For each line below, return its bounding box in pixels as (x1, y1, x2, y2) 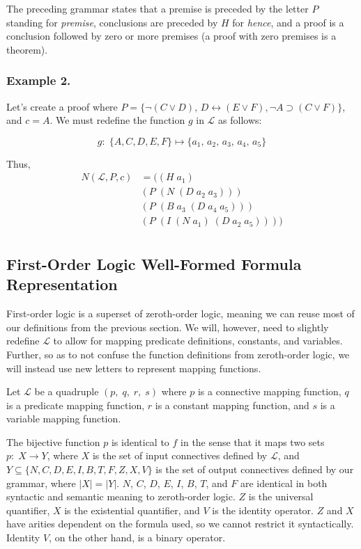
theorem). (6, 42, 48, 56)
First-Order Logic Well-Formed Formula (6, 253, 302, 274)
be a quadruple (34, 384, 99, 399)
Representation (6, 273, 118, 295)
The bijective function (6, 434, 100, 449)
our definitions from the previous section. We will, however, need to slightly (6, 319, 329, 334)
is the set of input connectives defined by (92, 448, 268, 463)
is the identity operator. (212, 502, 314, 517)
